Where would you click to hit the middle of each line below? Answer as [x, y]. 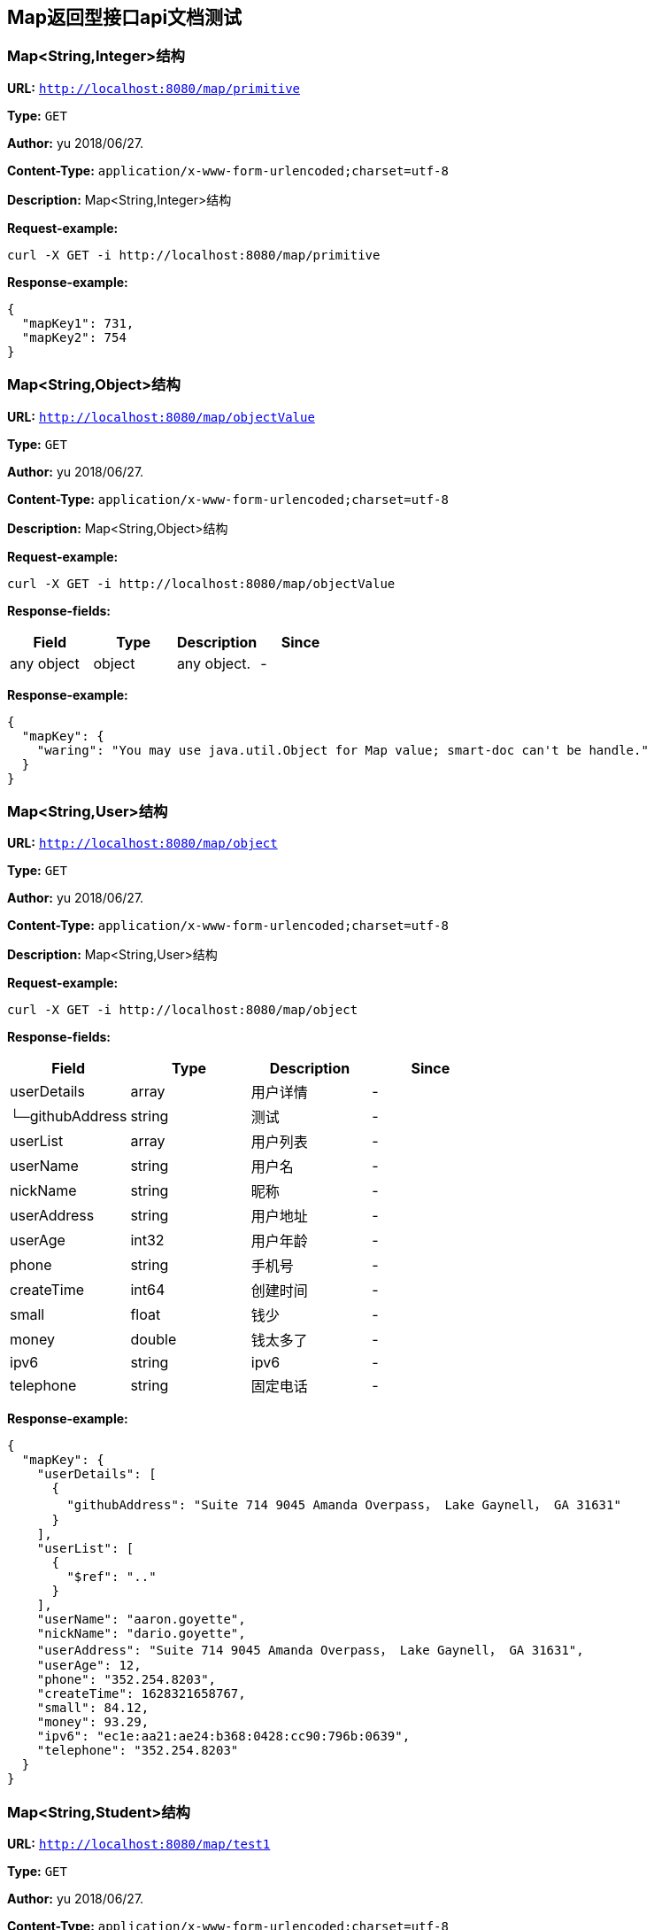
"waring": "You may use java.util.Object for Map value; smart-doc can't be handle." [342, 750]
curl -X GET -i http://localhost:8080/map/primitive [194, 255]
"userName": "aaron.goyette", [141, 1620]
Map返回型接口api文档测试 [125, 17]
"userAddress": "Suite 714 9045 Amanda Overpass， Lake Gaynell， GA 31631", [310, 1651]
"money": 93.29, [93, 1722]
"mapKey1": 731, [78, 323]
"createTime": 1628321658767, [141, 1694]
